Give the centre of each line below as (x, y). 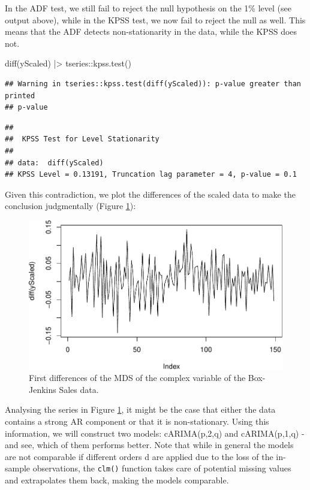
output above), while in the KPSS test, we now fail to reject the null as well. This (155, 19)
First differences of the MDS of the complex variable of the (137, 378)
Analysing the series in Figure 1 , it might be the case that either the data (140, 409)
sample (18, 468)
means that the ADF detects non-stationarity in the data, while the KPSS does (151, 31)
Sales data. (79, 389)
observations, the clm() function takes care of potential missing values (162, 468)
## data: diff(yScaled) (54, 163)
